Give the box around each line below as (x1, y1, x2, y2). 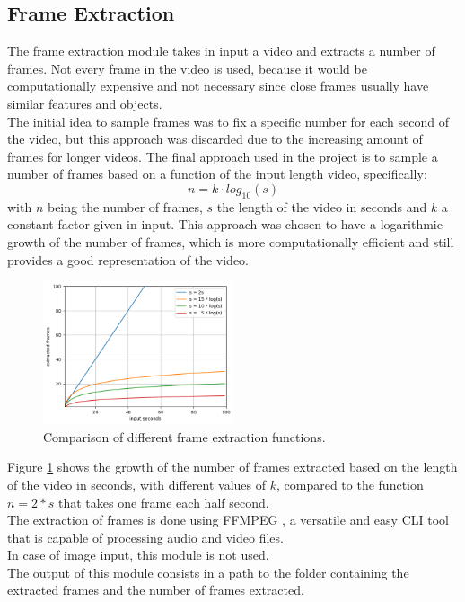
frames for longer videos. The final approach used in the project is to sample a (7, 146, 438, 165)
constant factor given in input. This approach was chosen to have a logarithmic (7, 215, 443, 234)
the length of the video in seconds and (216, 197, 427, 216)
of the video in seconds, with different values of (7, 474, 267, 493)
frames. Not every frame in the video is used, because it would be (7, 58, 367, 77)
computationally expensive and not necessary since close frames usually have (7, 76, 429, 95)
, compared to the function (276, 474, 424, 493)
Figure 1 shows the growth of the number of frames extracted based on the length (7, 457, 458, 476)
